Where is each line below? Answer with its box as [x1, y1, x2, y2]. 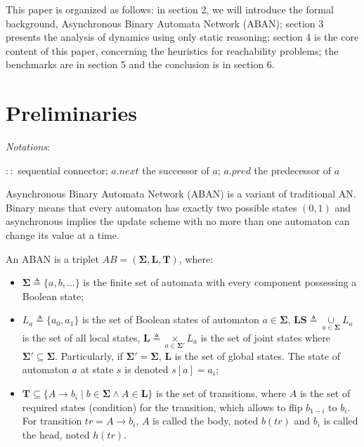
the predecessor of [254, 162, 332, 177]
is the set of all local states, [22, 330, 141, 344]
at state [80, 362, 114, 377]
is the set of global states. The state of [174, 348, 340, 363]
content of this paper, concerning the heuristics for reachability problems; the [6, 43, 339, 58]
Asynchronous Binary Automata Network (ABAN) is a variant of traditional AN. [6, 186, 356, 201]
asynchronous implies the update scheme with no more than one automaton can [6, 214, 350, 228]
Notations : [6, 139, 50, 154]
